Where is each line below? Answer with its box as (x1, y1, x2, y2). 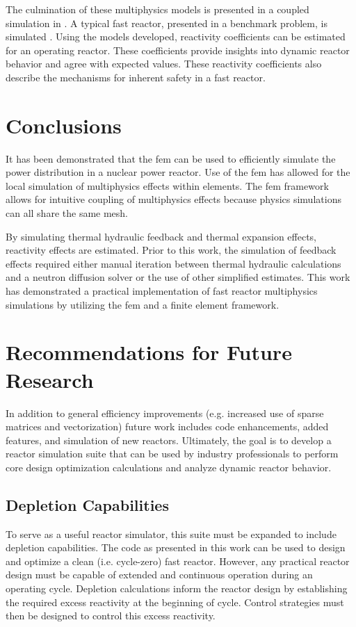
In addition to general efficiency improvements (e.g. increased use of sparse (6, 405, 324, 420)
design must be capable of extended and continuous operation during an (6, 567, 313, 582)
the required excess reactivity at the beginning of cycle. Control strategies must (6, 594, 344, 609)
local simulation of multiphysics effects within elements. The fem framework (6, 178, 329, 193)
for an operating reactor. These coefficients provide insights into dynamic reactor (6, 42, 350, 57)
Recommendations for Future (6, 338, 292, 366)
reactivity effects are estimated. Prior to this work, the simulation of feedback (6, 243, 337, 257)
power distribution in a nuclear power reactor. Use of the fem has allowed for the (6, 165, 350, 179)
